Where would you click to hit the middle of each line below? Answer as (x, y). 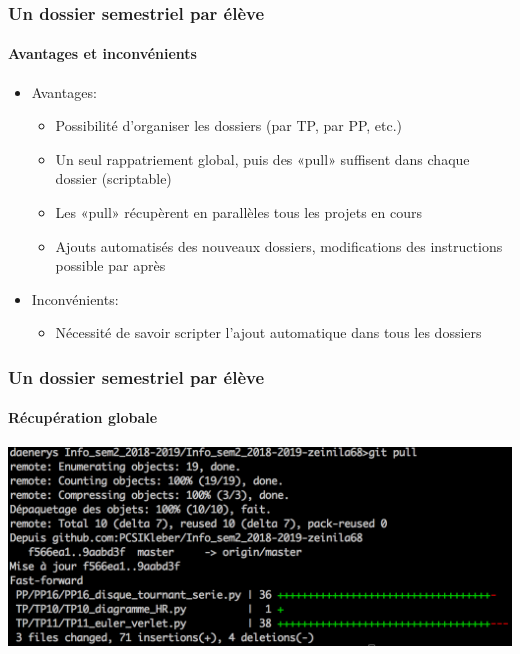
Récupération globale (83, 417)
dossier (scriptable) (113, 178)
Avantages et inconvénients (102, 53)
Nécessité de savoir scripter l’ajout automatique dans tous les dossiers (268, 332)
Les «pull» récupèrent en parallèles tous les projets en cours (238, 212)
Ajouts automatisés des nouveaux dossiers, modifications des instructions (279, 245)
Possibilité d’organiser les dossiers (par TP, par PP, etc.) (229, 125)
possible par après (110, 265)
